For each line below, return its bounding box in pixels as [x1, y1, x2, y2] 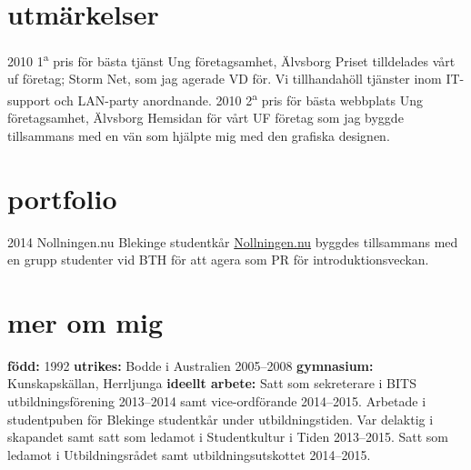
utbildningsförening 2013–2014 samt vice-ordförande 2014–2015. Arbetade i [7, 392, 426, 411]
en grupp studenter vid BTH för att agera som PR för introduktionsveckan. [7, 250, 429, 269]
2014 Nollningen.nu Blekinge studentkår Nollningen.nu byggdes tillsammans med [7, 232, 458, 251]
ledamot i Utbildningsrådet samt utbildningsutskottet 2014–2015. [7, 445, 371, 464]
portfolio [7, 179, 117, 216]
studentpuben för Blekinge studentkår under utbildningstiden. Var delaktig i [7, 409, 434, 428]
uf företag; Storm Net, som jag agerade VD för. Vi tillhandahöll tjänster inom [7, 69, 442, 88]
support [7, 90, 51, 109]
